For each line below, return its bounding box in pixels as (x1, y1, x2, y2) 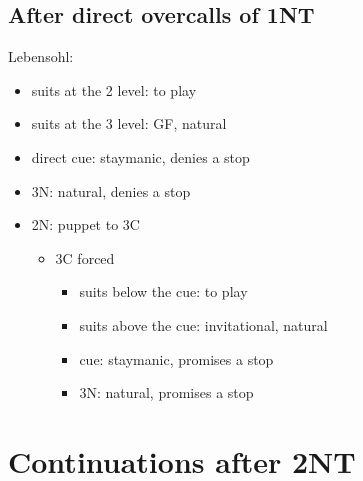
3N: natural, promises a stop (79, 382, 254, 403)
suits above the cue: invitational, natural (79, 314, 328, 335)
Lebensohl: (8, 46, 74, 67)
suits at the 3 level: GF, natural (31, 113, 227, 134)
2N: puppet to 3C (31, 214, 140, 235)
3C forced (55, 247, 115, 268)
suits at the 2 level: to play (31, 79, 197, 100)
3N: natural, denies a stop (31, 180, 191, 201)
